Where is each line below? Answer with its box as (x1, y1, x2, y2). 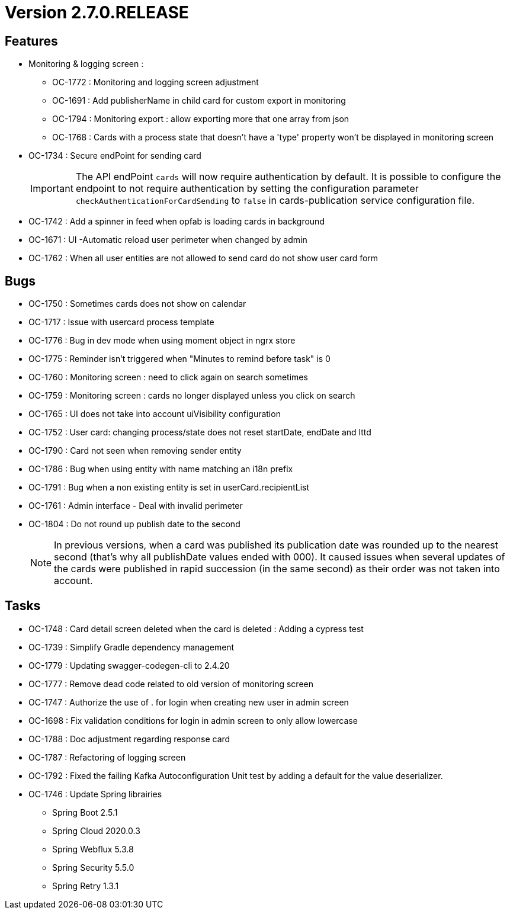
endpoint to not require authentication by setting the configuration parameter (75, 182, 419, 195)
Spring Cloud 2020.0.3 (52, 825, 140, 836)
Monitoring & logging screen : (28, 59, 144, 69)
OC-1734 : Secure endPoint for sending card (28, 150, 201, 161)
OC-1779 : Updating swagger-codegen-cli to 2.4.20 (28, 660, 230, 671)
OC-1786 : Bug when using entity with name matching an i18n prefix (28, 464, 293, 474)
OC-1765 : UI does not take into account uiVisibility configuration (28, 409, 281, 419)
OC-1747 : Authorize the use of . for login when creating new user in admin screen (28, 697, 349, 707)
